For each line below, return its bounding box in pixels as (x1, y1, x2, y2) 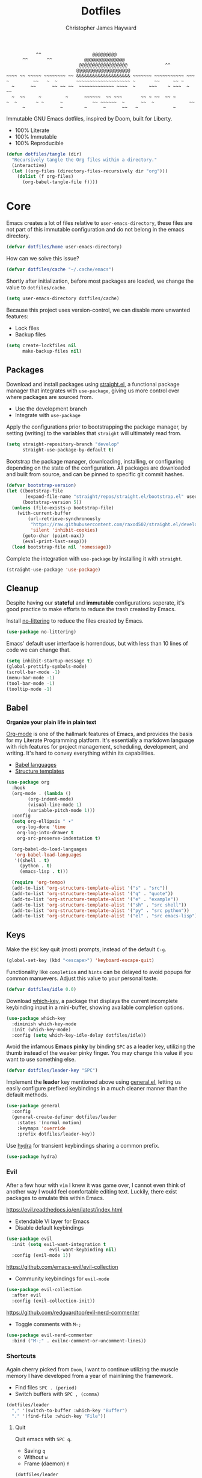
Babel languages (14, 761, 57, 769)
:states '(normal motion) (17, 1119, 82, 1125)
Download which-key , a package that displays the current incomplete (6, 997, 179, 1004)
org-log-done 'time (17, 824, 66, 830)
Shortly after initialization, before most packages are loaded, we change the (6, 277, 194, 285)
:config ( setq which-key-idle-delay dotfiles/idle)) (11, 1032, 147, 1038)
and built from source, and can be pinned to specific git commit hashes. (6, 471, 185, 478)
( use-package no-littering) (6, 629, 77, 635)
